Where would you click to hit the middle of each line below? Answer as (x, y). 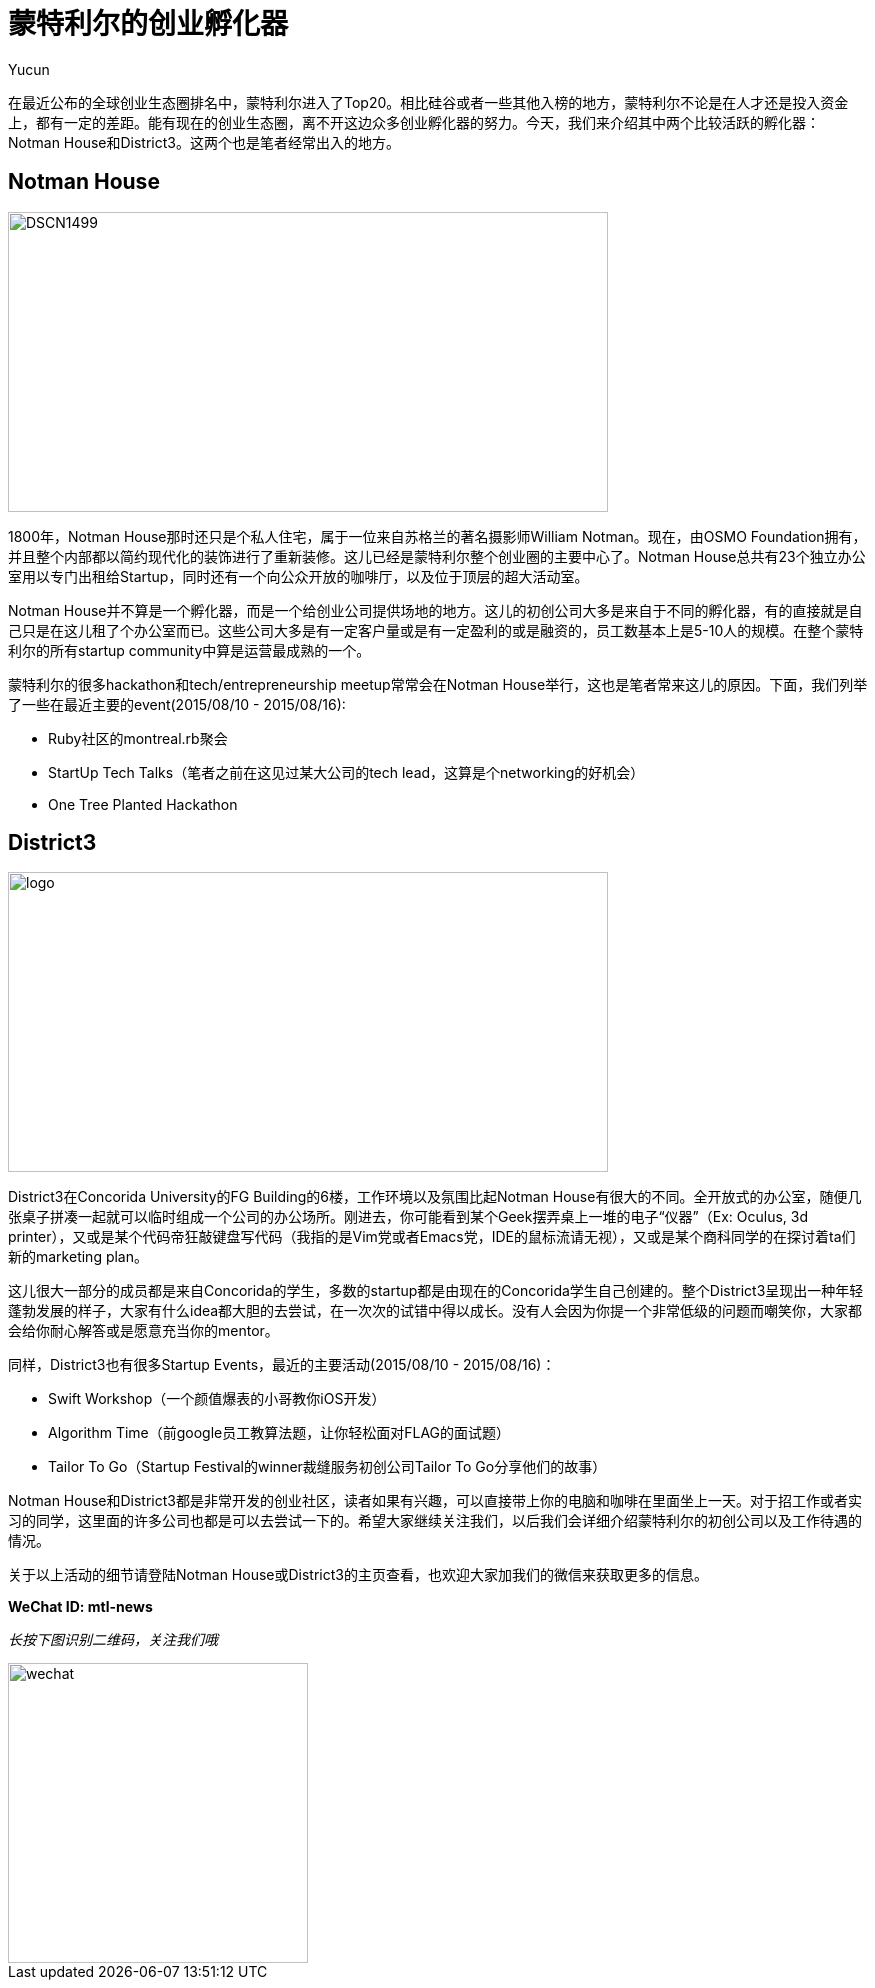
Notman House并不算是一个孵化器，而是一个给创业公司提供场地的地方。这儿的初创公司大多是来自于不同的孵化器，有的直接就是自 (435, 610)
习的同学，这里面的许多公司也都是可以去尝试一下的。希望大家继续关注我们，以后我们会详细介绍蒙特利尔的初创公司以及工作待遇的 (435, 1521)
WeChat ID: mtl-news (80, 1607)
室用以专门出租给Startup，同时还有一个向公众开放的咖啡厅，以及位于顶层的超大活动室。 (298, 576)
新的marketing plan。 (78, 1257)
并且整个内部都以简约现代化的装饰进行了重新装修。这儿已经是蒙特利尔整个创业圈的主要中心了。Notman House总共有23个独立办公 (437, 556)
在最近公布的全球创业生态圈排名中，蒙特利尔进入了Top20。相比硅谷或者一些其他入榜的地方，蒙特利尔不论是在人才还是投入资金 (428, 102)
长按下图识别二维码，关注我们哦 (113, 1640)
